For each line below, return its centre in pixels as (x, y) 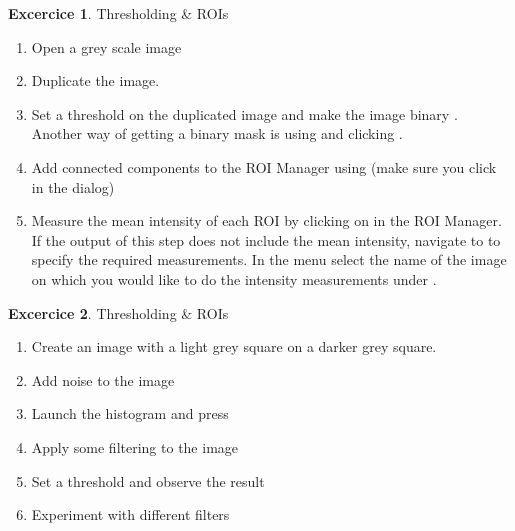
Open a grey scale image (106, 46)
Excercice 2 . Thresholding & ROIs (118, 312)
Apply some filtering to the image (135, 446)
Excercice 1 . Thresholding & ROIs (118, 13)
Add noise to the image (103, 379)
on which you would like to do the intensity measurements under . (234, 278)
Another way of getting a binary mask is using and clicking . (217, 133)
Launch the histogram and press (130, 413)
